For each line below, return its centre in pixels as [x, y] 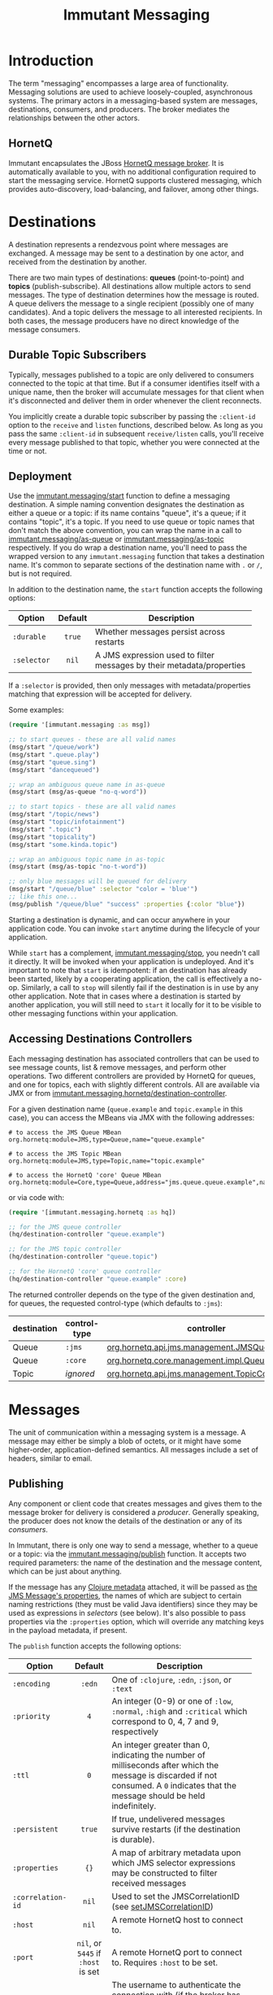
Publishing [36, 1484]
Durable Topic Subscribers [78, 355]
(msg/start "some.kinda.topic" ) [63, 845]
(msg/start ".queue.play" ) [54, 754]
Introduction [51, 61]
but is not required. [40, 574]
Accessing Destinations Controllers [100, 1039]
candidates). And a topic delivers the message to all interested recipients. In [135, 312]
